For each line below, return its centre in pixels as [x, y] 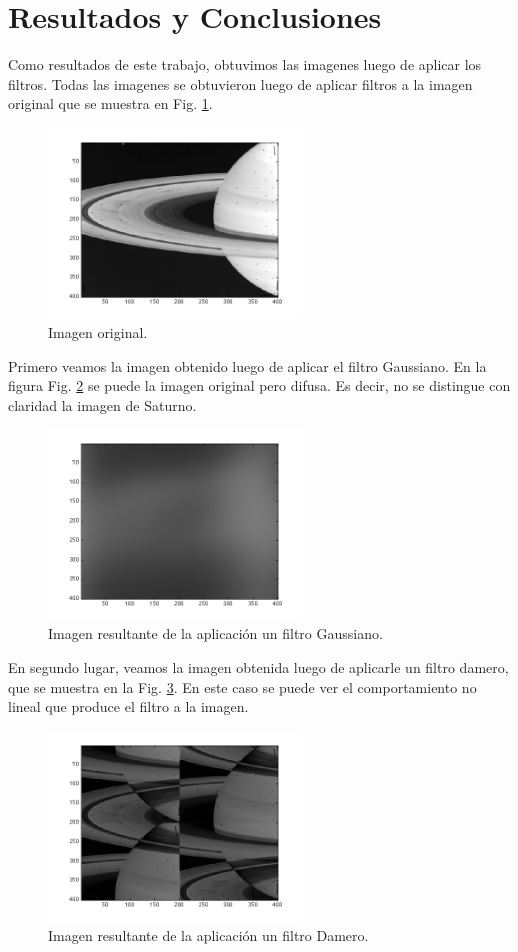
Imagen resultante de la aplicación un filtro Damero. [208, 934]
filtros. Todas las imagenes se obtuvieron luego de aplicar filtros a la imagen [240, 83]
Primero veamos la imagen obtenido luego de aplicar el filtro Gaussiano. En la [247, 365]
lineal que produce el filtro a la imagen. [128, 706]
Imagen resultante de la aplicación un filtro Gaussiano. [215, 633]
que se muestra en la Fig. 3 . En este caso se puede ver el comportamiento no [242, 686]
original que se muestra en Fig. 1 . [110, 103]
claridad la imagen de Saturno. [102, 404]
